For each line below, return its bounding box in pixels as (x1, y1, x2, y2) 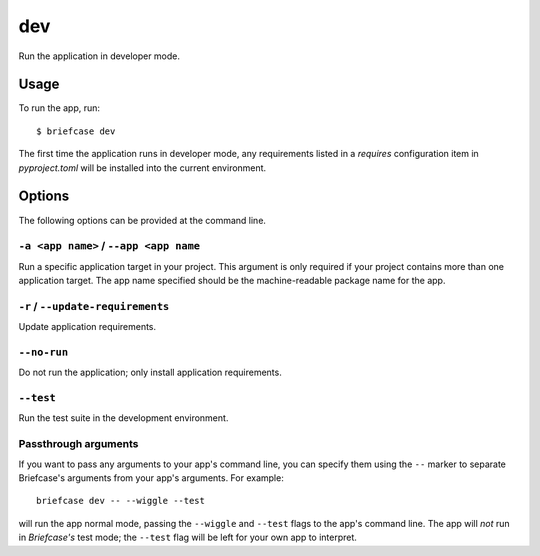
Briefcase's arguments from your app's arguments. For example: (18, 472, 284, 484)
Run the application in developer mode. (18, 50, 180, 62)
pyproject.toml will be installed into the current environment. (18, 161, 267, 174)
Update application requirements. (18, 321, 157, 333)
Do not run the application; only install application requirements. (18, 366, 282, 379)
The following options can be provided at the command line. (18, 214, 267, 226)
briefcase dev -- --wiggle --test (36, 495, 205, 507)
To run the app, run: (18, 102, 100, 114)
